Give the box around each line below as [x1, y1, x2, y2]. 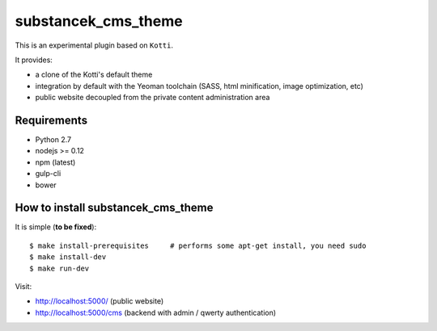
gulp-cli [35, 169, 62, 178]
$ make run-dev [29, 263, 90, 273]
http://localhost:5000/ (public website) [35, 296, 164, 306]
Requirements [15, 113, 88, 127]
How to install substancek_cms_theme [15, 201, 214, 215]
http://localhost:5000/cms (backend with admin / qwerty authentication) [35, 308, 277, 317]
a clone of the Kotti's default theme [35, 69, 153, 80]
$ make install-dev [29, 253, 107, 262]
